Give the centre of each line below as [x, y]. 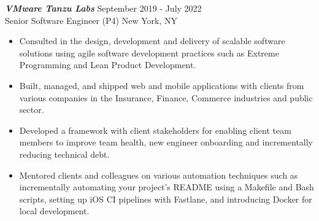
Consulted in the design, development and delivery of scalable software [152, 41]
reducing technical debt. [64, 154]
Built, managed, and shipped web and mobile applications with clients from [162, 85]
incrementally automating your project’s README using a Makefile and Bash [167, 187]
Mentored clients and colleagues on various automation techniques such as [159, 175]
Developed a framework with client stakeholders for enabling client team [155, 130]
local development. [54, 211]
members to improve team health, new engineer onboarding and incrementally [166, 142]
